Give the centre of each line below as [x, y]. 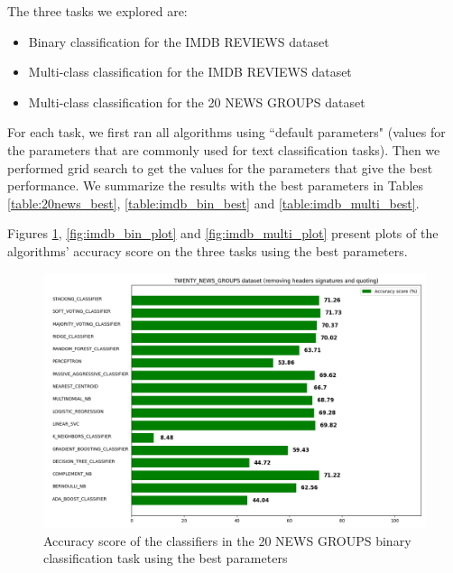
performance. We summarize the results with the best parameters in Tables [216, 185]
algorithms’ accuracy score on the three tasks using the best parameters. [208, 250]
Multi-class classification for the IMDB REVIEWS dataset [190, 72]
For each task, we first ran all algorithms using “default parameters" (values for [226, 132]
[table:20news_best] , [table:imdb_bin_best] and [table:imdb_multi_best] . [213, 203]
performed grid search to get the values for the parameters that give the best [220, 167]
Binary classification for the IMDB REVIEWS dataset [179, 41]
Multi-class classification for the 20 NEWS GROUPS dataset [197, 102]
